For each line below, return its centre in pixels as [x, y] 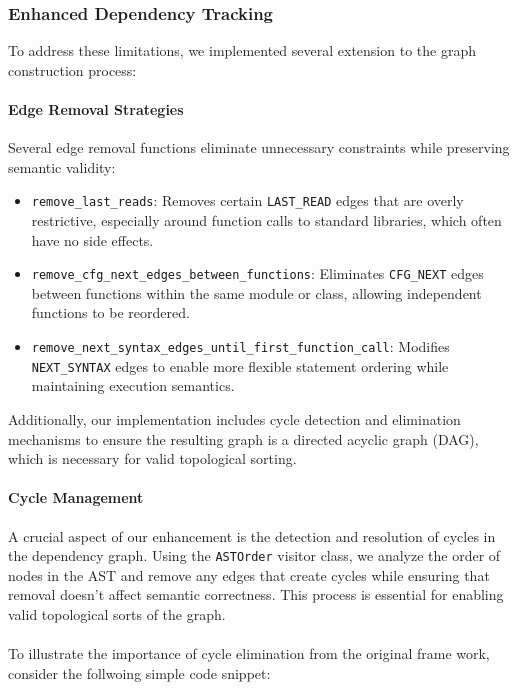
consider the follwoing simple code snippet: [139, 672]
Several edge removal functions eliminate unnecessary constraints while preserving [259, 147]
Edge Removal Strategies [96, 109]
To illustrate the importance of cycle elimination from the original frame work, [249, 653]
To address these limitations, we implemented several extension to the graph [242, 50]
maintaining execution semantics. [133, 385]
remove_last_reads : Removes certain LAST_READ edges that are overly [247, 200]
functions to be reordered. [110, 312]
